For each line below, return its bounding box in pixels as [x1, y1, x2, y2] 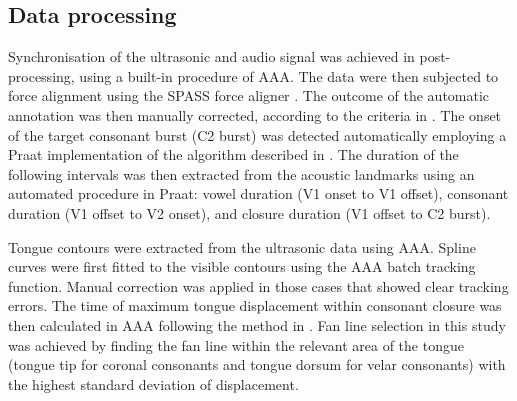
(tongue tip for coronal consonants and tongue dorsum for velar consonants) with [8, 354, 506, 375]
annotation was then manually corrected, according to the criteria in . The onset [8, 104, 502, 125]
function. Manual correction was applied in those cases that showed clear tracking [8, 275, 509, 296]
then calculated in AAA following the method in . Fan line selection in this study [8, 314, 506, 335]
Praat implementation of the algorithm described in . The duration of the [8, 144, 459, 165]
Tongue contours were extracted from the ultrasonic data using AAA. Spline [8, 236, 476, 257]
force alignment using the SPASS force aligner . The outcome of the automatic [8, 85, 490, 106]
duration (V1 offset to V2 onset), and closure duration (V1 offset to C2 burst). [8, 202, 491, 223]
